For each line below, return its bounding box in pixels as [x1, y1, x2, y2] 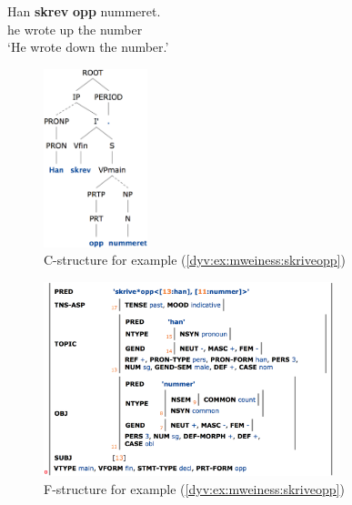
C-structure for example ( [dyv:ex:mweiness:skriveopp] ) [44, 250, 346, 269]
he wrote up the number [7, 19, 143, 38]
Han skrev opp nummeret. [7, 2, 161, 20]
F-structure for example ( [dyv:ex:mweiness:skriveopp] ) [44, 480, 345, 499]
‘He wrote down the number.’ [7, 37, 169, 56]
